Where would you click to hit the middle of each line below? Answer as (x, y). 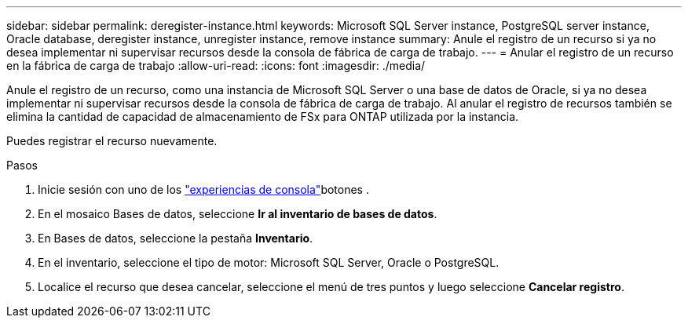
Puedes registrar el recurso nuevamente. (112, 141)
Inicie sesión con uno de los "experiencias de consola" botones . (203, 189)
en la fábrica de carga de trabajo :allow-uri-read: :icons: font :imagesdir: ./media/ (216, 66)
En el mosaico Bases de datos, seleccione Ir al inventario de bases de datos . (238, 214)
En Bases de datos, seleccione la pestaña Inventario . (176, 238)
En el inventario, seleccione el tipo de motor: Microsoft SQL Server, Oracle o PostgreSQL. (269, 262)
